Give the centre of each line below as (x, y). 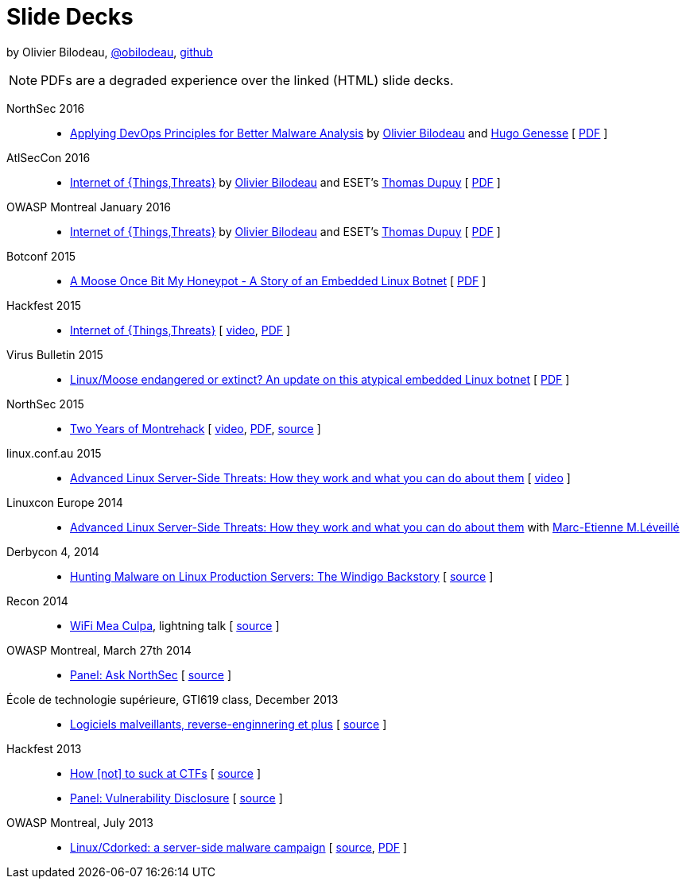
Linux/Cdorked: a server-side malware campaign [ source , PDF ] (239, 847)
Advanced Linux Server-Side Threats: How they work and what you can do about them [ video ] (320, 477)
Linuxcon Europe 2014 (65, 502)
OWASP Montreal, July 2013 (80, 822)
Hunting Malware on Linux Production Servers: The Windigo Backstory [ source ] (282, 576)
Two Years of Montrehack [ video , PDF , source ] (196, 428)
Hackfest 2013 (44, 748)
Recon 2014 (37, 601)
